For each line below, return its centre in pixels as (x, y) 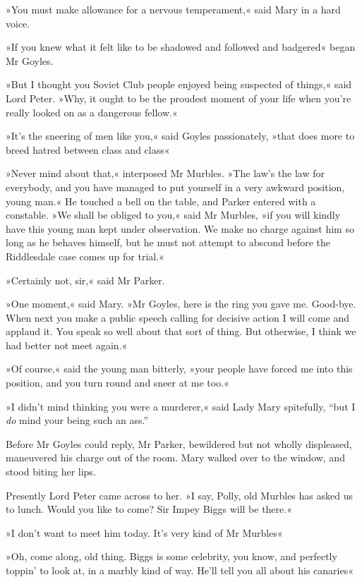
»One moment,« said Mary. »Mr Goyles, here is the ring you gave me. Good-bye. (181, 304)
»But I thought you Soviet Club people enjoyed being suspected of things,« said (179, 84)
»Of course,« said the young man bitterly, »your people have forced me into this (179, 369)
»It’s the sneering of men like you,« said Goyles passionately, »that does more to (180, 136)
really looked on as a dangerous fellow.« (92, 112)
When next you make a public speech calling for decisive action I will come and (178, 317)
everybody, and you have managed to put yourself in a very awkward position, (175, 187)
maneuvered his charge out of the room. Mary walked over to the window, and (175, 457)
